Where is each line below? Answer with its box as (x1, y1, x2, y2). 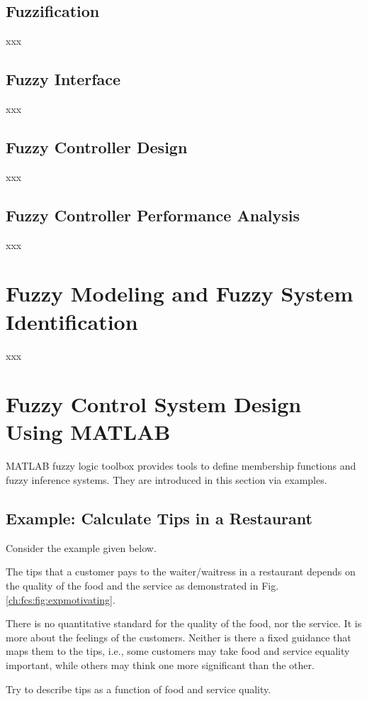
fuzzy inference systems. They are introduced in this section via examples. (6, 473, 327, 487)
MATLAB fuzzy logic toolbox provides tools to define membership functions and (6, 458, 356, 473)
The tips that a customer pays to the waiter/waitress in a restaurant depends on (6, 564, 356, 579)
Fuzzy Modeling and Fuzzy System (6, 279, 354, 308)
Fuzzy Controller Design (6, 136, 188, 158)
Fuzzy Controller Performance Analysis (6, 204, 300, 226)
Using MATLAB (6, 417, 171, 446)
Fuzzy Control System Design (6, 390, 302, 419)
